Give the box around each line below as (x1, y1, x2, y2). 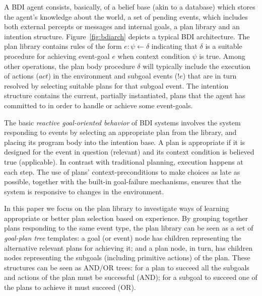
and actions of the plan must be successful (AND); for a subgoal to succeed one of (4, 272, 257, 282)
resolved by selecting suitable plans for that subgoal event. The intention (4, 80, 229, 91)
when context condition (117, 50, 190, 61)
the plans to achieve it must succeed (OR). (4, 282, 136, 292)
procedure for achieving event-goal (4, 50, 110, 61)
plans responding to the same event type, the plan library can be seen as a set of (4, 223, 253, 233)
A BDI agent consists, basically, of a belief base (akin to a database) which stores (4, 2, 255, 12)
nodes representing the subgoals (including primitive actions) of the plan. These (4, 252, 250, 263)
